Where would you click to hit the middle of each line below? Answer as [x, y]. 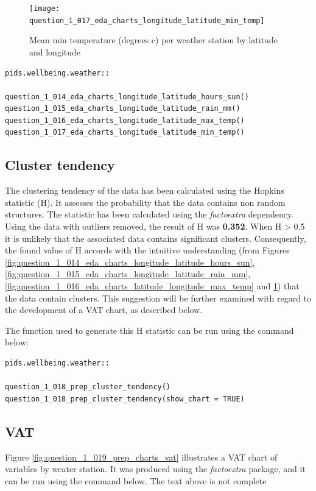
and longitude [55, 51]
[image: [45, 9]
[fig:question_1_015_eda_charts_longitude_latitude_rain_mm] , [128, 274]
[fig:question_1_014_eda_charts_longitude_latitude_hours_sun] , [130, 262]
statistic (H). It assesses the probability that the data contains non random [145, 202]
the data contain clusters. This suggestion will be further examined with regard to [158, 298]
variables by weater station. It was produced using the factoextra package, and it [155, 469]
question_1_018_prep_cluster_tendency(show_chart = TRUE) [125, 399]
